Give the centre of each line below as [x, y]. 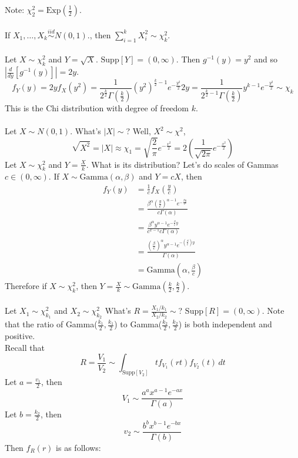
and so [266, 59]
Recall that [25, 347]
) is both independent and [225, 324]
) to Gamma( [138, 324]
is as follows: [78, 447]
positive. [20, 336]
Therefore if [26, 286]
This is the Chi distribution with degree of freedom [97, 108]
